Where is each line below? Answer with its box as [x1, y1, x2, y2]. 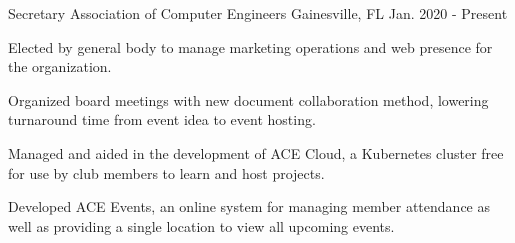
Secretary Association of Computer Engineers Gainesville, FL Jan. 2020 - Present [8, 3, 508, 23]
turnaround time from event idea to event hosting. [8, 109, 316, 130]
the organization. [8, 56, 112, 77]
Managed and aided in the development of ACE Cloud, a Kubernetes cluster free [8, 142, 504, 163]
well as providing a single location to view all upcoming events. [8, 215, 395, 236]
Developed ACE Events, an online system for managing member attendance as [8, 196, 490, 217]
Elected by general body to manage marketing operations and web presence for [8, 36, 493, 57]
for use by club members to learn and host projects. [8, 162, 325, 183]
